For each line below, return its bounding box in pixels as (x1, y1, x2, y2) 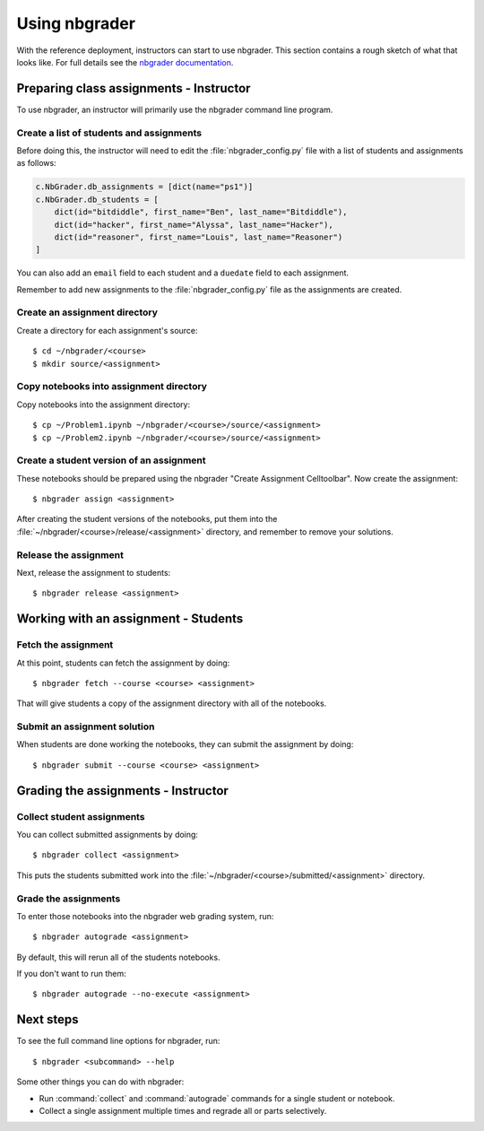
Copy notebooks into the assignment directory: (16, 399, 191, 410)
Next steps (16, 1012, 79, 1027)
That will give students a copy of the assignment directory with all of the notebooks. (16, 698, 327, 709)
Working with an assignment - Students (16, 611, 244, 627)
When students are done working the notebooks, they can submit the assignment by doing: (16, 739, 354, 750)
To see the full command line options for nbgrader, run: (16, 1036, 220, 1047)
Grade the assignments (16, 892, 121, 905)
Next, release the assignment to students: (16, 567, 171, 578)
